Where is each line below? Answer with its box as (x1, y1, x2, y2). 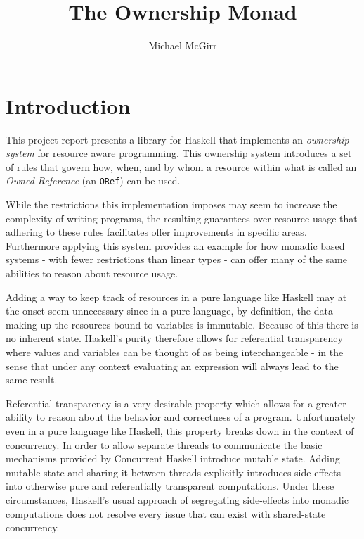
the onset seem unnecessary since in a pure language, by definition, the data (6, 303, 333, 318)
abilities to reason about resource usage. (6, 266, 178, 281)
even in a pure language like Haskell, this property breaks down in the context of (6, 424, 354, 438)
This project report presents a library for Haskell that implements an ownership (6, 132, 349, 146)
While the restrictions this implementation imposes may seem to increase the (6, 197, 337, 212)
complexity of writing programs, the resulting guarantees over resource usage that (6, 210, 358, 225)
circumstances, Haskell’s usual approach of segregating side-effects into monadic (6, 492, 349, 507)
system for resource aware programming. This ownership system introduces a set (6, 146, 352, 160)
